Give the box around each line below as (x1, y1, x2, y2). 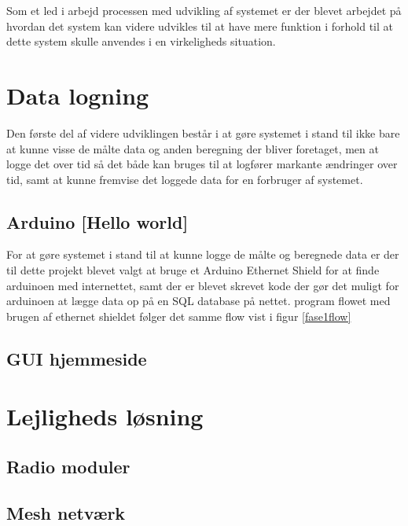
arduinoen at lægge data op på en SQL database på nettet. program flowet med (6, 292, 391, 309)
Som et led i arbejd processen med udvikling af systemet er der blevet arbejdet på (6, 2, 402, 18)
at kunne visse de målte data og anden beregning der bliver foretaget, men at (6, 140, 379, 156)
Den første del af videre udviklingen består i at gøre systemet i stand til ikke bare (6, 124, 400, 141)
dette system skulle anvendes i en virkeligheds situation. (6, 33, 276, 50)
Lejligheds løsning (6, 400, 204, 432)
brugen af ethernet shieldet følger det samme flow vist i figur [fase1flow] (6, 307, 351, 324)
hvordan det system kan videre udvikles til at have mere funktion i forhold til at (6, 17, 393, 34)
